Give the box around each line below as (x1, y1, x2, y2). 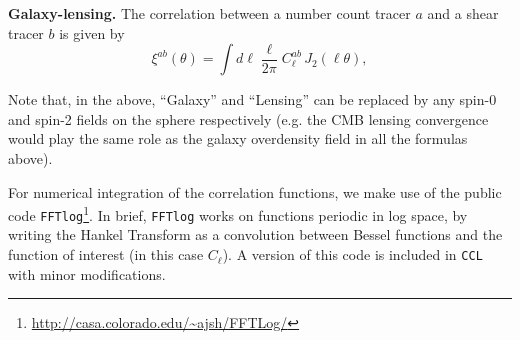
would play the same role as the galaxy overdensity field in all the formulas (8, 128, 468, 149)
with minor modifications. (8, 263, 166, 284)
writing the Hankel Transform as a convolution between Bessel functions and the (8, 224, 503, 245)
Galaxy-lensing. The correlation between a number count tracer (8, 3, 411, 23)
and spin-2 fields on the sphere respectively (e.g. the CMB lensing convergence (8, 108, 489, 129)
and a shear (427, 3, 499, 23)
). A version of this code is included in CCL (222, 244, 483, 265)
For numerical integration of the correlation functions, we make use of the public (8, 181, 502, 202)
